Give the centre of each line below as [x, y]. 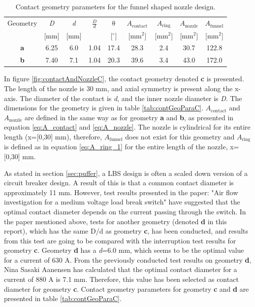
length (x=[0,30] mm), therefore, [53, 136]
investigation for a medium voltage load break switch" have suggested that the [122, 202]
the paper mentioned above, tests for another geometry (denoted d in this [115, 221]
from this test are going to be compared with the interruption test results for [120, 240]
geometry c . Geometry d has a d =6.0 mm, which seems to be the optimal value [124, 250]
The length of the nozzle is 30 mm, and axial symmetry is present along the [118, 88]
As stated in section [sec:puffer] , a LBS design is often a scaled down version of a [126, 173]
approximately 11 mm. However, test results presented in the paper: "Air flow [121, 192]
